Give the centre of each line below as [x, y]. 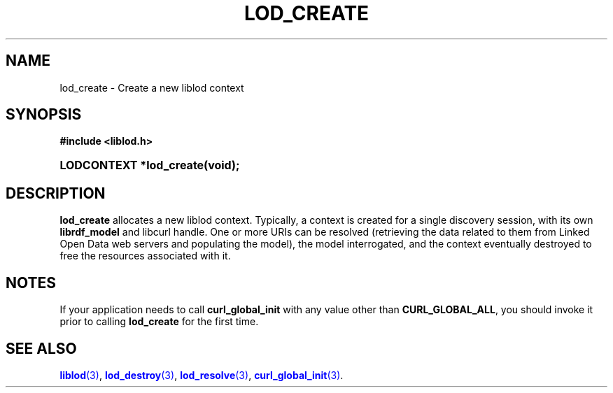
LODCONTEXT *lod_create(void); [150, 165]
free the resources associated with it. [145, 256]
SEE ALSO [41, 348]
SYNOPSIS [44, 115]
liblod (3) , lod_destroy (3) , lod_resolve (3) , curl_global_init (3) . [202, 375]
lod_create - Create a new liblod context [152, 87]
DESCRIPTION [56, 193]
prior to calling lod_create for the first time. [159, 322]
